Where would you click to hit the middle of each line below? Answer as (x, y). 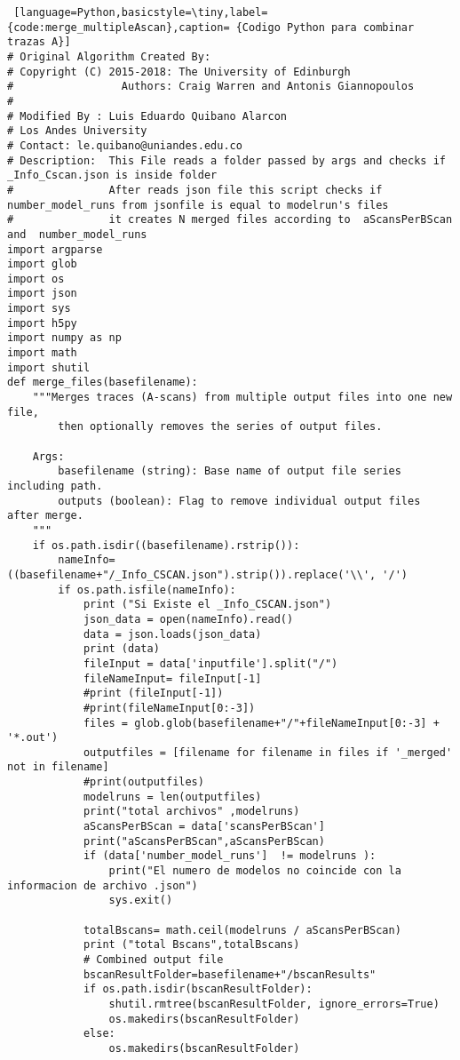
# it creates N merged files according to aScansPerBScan (230, 220)
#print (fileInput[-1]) (153, 693)
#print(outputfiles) (143, 782)
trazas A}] (39, 42)
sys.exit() (141, 901)
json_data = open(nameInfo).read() (188, 619)
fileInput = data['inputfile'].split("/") (210, 663)
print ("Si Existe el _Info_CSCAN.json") (207, 605)
